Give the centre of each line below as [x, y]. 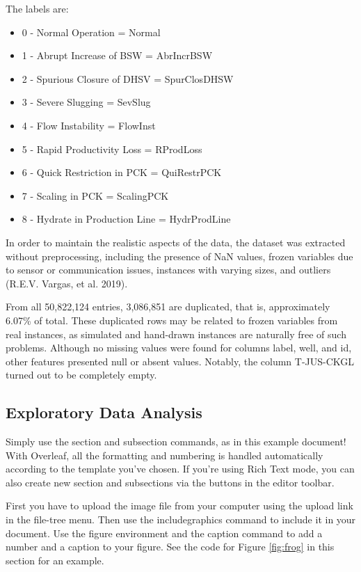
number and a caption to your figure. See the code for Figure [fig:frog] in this [170, 547]
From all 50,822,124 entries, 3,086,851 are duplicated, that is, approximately [168, 307]
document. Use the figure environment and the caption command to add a [164, 533]
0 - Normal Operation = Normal [91, 32]
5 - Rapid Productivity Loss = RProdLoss [112, 149]
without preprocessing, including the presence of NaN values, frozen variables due [179, 256]
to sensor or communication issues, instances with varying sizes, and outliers [168, 270]
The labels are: [37, 8]
